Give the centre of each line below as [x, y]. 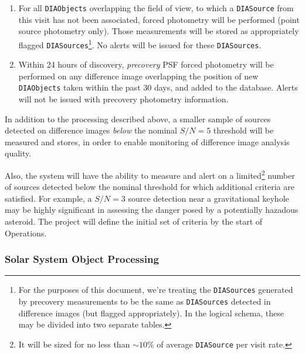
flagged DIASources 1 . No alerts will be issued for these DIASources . [140, 44]
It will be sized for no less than [74, 344]
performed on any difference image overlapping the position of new [138, 76]
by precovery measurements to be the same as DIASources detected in [145, 301]
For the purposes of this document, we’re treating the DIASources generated [156, 290]
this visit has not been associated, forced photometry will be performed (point [159, 19]
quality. [18, 153]
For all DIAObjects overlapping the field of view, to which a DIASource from [156, 8]
